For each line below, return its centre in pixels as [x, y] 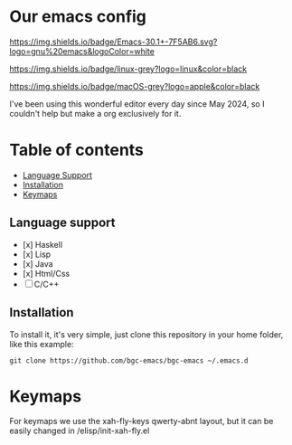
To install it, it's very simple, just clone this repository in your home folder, [146, 334]
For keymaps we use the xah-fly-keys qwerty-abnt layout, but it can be [141, 421]
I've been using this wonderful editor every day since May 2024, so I [137, 104]
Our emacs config [78, 17]
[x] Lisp [37, 254]
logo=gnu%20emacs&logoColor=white [82, 51]
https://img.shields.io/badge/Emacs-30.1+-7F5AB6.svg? [113, 42]
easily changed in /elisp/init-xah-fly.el [80, 431]
